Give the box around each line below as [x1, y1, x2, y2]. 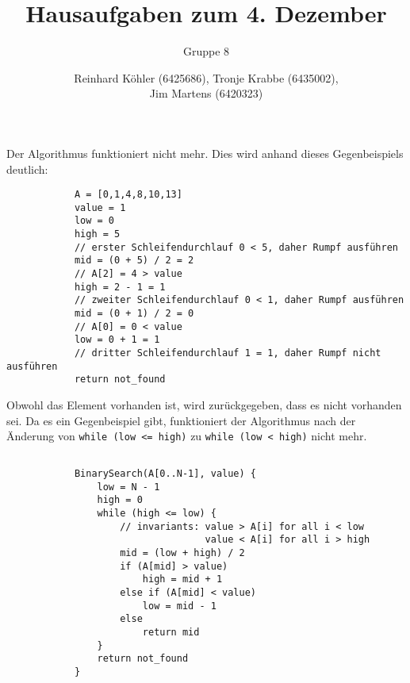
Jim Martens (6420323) [149, 85, 263, 102]
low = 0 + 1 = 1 [74, 334, 160, 346]
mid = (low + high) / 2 [120, 547, 245, 559]
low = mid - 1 [142, 600, 216, 612]
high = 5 [74, 228, 121, 240]
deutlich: [6, 160, 48, 177]
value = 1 [74, 201, 126, 213]
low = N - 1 [97, 481, 160, 493]
